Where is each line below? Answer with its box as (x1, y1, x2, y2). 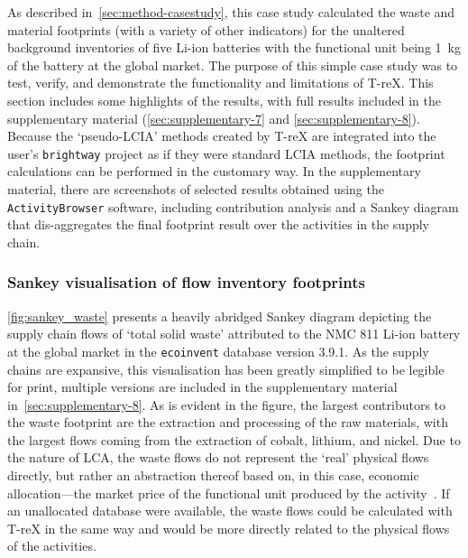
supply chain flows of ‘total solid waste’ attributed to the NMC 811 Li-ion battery (7, 324, 461, 343)
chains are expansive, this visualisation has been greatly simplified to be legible (7, 359, 445, 378)
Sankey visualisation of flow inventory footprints (7, 271, 365, 293)
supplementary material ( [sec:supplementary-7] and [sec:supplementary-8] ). (7, 108, 420, 127)
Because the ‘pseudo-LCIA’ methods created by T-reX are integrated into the (7, 126, 436, 145)
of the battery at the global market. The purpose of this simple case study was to (7, 55, 458, 74)
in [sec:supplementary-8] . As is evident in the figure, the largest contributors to (7, 395, 446, 414)
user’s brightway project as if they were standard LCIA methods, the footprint (7, 144, 445, 163)
